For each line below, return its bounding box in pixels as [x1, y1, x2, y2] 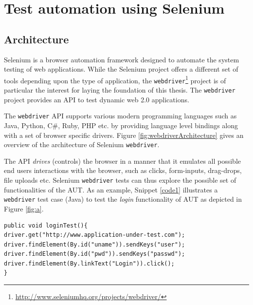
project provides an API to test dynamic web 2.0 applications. [4, 94, 189, 104]
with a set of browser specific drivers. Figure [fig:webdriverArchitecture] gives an [4, 130, 244, 140]
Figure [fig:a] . [4, 203, 44, 213]
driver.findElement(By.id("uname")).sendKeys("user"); [4, 241, 185, 248]
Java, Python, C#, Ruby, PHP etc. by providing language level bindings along [4, 120, 238, 130]
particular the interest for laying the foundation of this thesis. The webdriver [4, 85, 235, 95]
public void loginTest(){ [4, 222, 88, 229]
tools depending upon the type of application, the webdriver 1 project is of [4, 74, 226, 85]
